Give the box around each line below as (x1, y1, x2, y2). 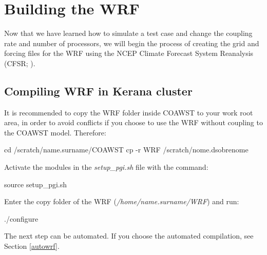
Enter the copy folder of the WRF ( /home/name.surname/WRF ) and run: (4, 196, 239, 207)
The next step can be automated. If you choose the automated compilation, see (4, 230, 254, 241)
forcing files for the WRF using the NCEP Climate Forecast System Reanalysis (4, 48, 254, 58)
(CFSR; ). (4, 57, 35, 68)
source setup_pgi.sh (4, 179, 67, 189)
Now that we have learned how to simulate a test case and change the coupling (4, 28, 253, 38)
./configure (4, 213, 39, 224)
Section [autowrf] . (4, 241, 60, 251)
